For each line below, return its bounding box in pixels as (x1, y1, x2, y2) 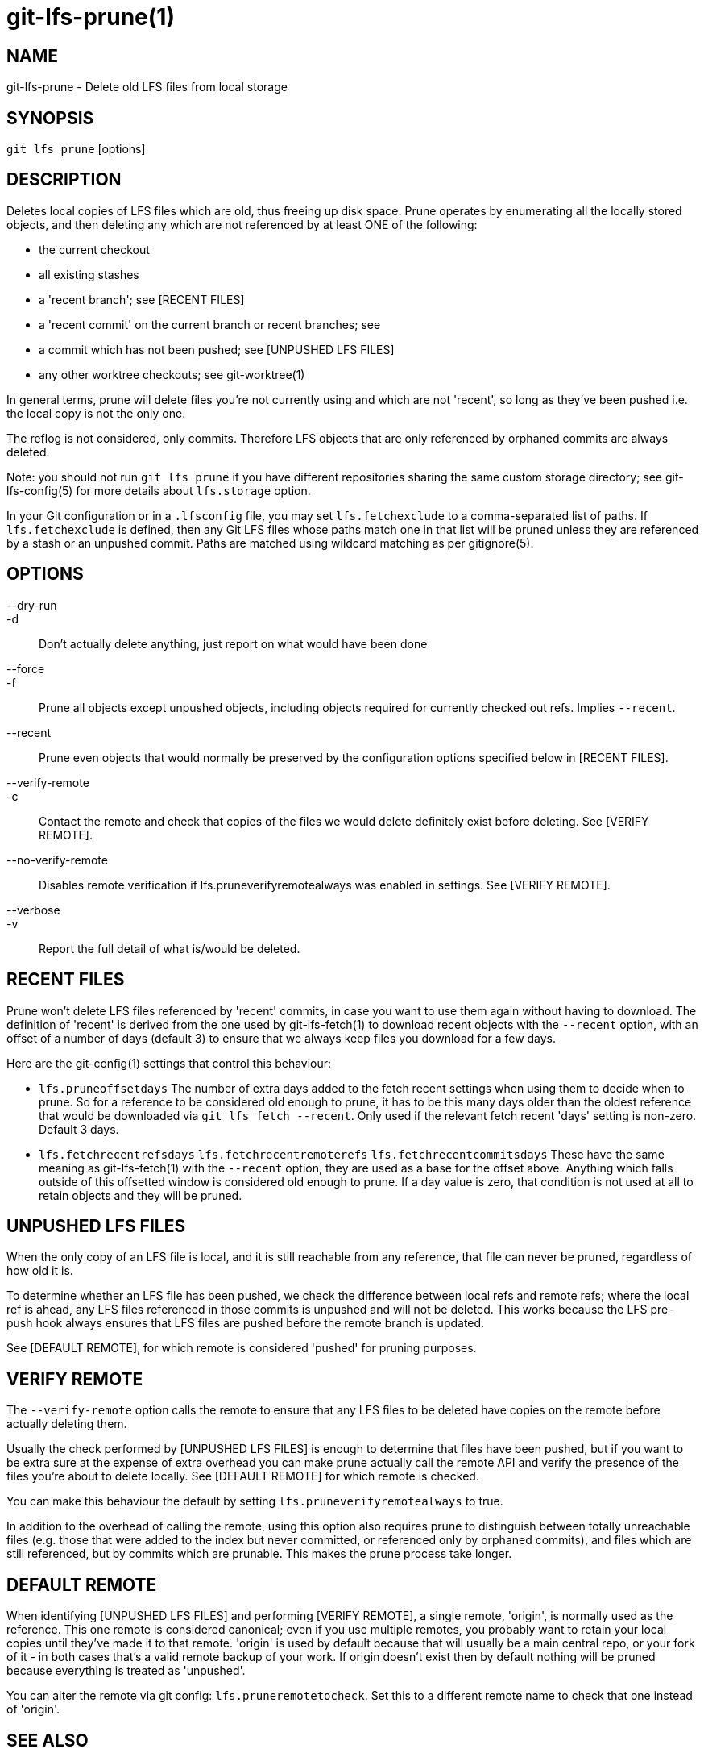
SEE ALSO (6, 1730, 89, 1751)
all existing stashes (39, 267, 139, 281)
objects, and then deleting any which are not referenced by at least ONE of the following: (6, 217, 478, 231)
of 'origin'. (6, 1702, 60, 1717)
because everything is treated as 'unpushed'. (6, 1663, 246, 1678)
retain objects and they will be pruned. (39, 1188, 242, 1202)
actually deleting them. (6, 1417, 127, 1431)
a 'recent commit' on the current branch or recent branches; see (39, 317, 381, 331)
